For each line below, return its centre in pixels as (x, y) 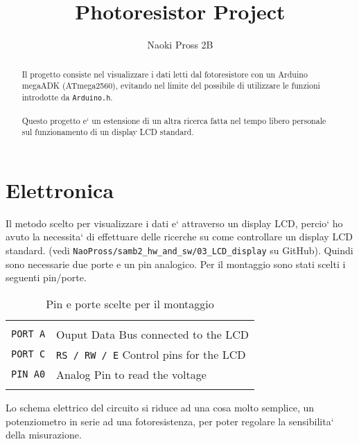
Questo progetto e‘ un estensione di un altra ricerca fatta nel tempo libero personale (174, 120)
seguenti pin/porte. (46, 277)
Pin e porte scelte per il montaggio (130, 303)
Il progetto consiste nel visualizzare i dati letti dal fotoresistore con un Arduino (165, 74)
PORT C (28, 354)
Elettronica (60, 189)
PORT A (28, 334)
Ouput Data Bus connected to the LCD (152, 334)
